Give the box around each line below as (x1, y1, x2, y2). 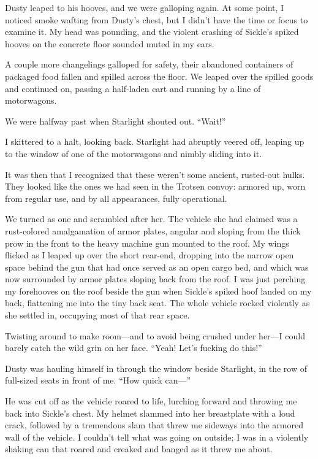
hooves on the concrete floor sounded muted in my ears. (5, 37, 214, 50)
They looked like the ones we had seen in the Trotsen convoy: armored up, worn (5, 180, 306, 193)
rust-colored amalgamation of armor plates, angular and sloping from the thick (5, 224, 301, 237)
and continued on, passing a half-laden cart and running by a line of (5, 82, 261, 94)
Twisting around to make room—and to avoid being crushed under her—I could (5, 329, 305, 342)
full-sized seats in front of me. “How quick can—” (5, 374, 191, 387)
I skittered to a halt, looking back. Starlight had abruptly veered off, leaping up (5, 135, 305, 148)
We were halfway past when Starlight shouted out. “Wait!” (5, 114, 226, 127)
